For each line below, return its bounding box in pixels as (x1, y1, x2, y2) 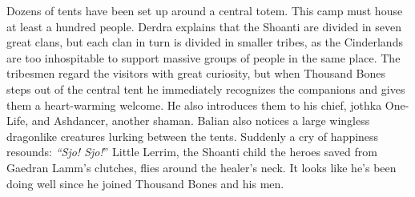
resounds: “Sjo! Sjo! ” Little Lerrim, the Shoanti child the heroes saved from (6, 143, 377, 160)
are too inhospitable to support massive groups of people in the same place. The (6, 49, 401, 66)
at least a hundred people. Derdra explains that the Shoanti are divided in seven (6, 18, 401, 34)
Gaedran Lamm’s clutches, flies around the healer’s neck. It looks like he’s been (6, 159, 397, 175)
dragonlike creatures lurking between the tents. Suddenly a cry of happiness (6, 127, 379, 144)
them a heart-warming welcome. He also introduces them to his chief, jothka (6, 96, 382, 113)
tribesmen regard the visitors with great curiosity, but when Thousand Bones (6, 65, 386, 82)
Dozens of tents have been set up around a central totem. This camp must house (6, 2, 403, 18)
